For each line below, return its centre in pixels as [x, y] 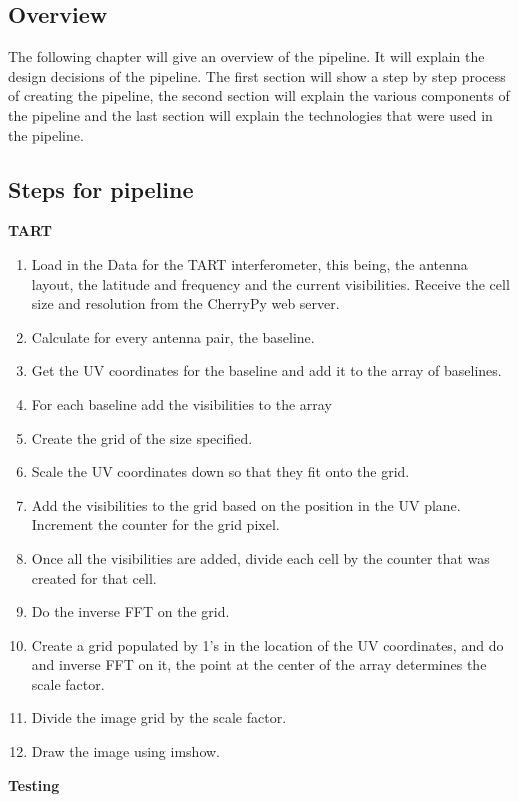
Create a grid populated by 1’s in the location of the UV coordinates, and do [267, 644]
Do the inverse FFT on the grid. [130, 611]
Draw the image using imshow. [125, 751]
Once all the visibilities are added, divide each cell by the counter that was [260, 557]
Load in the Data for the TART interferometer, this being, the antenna [249, 263]
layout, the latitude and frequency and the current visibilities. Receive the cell [270, 283]
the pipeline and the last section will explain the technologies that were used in [250, 114]
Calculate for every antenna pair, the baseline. [173, 336]
